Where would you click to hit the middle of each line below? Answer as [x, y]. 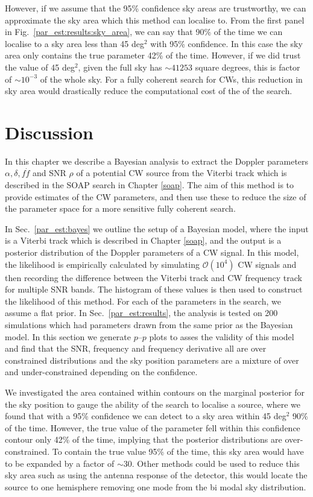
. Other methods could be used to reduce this [216, 463]
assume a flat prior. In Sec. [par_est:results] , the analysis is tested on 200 [141, 313]
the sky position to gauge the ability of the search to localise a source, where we [153, 404]
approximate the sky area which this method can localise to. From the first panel [155, 20]
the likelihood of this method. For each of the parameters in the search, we [143, 301]
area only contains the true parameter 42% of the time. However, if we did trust [153, 55]
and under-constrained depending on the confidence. [101, 372]
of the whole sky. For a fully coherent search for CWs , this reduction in [171, 79]
